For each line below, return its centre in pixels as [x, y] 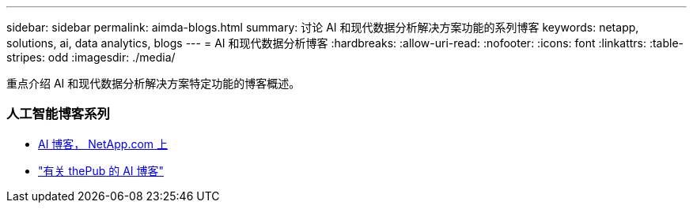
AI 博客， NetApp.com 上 [103, 144]
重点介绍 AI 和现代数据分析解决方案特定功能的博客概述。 [153, 83]
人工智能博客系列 [58, 114]
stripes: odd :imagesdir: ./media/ [91, 57]
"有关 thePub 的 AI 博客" [101, 170]
